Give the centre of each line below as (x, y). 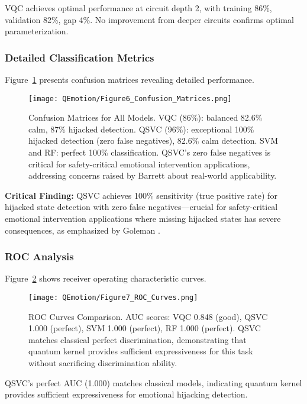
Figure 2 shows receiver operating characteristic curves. (106, 278)
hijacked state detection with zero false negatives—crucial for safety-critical (141, 207)
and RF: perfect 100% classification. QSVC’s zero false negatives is (150, 152)
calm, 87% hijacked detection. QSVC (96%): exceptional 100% (141, 129)
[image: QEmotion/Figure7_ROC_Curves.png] (113, 298)
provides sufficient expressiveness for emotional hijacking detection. (126, 394)
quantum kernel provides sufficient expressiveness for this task (141, 351)
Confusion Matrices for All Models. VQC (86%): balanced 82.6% (146, 117)
